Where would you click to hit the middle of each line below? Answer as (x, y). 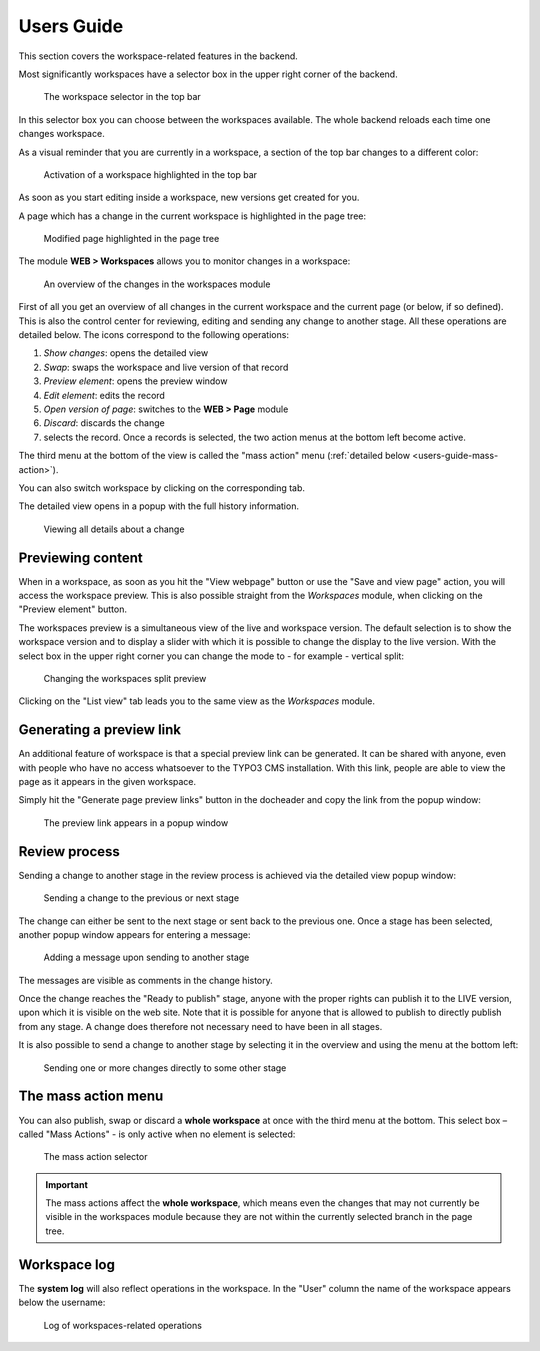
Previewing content (81, 557)
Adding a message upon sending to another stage (146, 957)
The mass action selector (95, 1157)
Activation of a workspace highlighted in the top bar (150, 174)
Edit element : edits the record (104, 395)
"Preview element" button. (72, 609)
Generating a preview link (100, 730)
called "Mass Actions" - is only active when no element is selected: (157, 1134)
